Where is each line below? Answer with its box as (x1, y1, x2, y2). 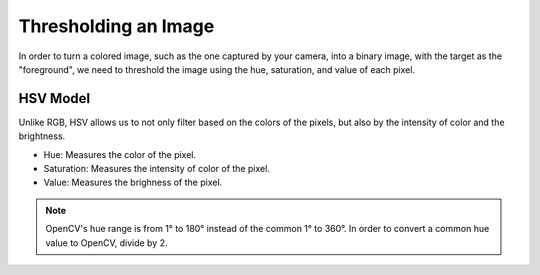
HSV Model (18, 90, 90, 107)
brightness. (18, 130, 66, 142)
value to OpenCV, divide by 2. (45, 236, 168, 249)
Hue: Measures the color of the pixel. (43, 148, 197, 160)
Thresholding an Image (18, 15, 215, 37)
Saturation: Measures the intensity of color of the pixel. (43, 163, 270, 175)
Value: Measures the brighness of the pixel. (43, 176, 223, 189)
